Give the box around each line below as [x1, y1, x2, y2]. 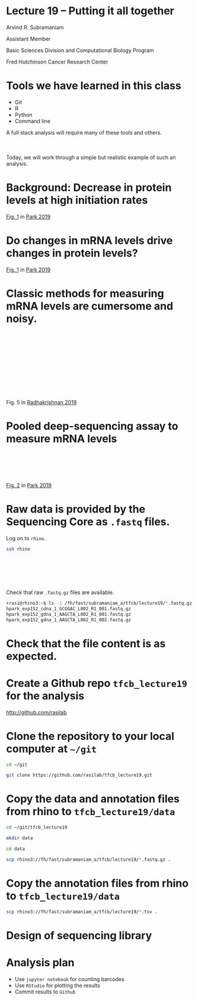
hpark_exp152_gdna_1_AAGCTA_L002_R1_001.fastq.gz [6, 611, 132, 617]
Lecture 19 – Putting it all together [6, 4, 175, 18]
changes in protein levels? [6, 247, 138, 260]
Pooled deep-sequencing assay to [6, 420, 178, 433]
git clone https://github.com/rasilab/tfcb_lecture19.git [6, 772, 152, 778]
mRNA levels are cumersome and [6, 299, 174, 312]
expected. [6, 649, 58, 663]
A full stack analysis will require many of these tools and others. [6, 129, 162, 136]
